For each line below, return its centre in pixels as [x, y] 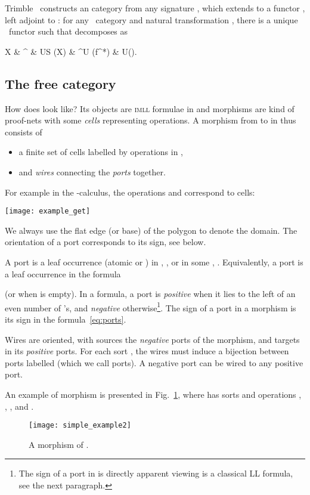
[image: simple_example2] [80, 426]
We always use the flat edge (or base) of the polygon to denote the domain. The [151, 230]
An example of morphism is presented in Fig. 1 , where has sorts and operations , [153, 394]
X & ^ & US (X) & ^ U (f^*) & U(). [71, 51]
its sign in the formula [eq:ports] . [66, 319]
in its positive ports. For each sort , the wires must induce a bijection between [147, 351]
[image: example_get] [48, 211]
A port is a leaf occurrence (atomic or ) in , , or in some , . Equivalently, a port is [154, 262]
